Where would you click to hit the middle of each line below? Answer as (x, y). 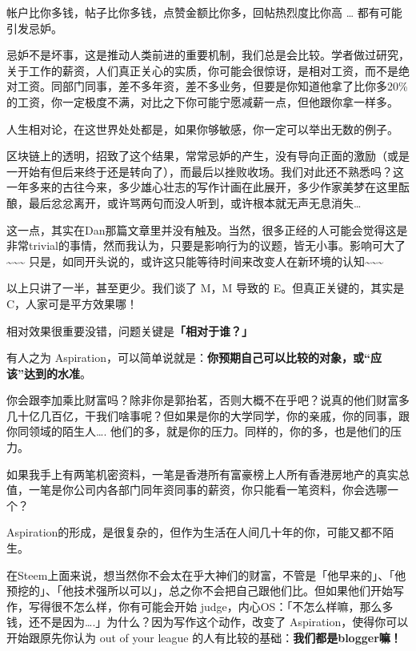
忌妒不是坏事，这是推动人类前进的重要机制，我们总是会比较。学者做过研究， (208, 55)
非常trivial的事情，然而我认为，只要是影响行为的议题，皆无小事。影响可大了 (206, 245)
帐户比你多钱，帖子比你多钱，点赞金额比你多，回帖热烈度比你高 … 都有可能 (204, 12)
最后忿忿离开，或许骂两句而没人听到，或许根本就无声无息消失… (195, 202)
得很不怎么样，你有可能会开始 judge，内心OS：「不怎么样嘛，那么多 (216, 606)
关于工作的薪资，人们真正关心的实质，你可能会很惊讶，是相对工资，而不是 (202, 70)
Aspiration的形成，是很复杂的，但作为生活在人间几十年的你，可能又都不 (195, 532)
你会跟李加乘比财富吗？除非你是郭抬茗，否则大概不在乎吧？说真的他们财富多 (208, 400)
